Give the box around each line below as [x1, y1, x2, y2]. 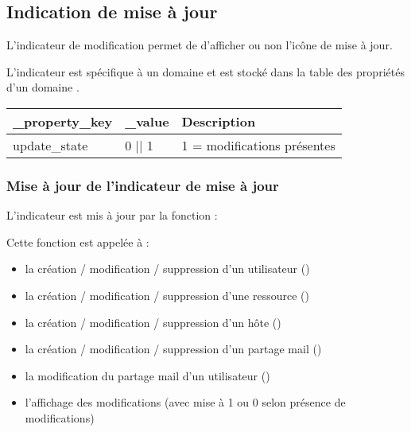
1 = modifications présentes [181, 135, 335, 154]
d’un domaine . [6, 79, 79, 95]
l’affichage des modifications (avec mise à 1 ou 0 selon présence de [25, 394, 346, 411]
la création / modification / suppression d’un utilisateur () [25, 260, 310, 277]
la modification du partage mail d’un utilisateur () [25, 367, 270, 383]
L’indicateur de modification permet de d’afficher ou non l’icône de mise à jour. [6, 37, 393, 53]
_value [125, 111, 169, 130]
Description [181, 111, 256, 130]
